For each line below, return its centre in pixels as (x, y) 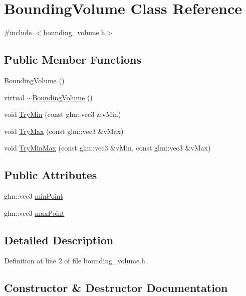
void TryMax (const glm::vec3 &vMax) (64, 131)
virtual (14, 97)
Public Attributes (51, 175)
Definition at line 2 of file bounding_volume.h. (76, 261)
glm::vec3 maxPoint (34, 212)
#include (18, 32)
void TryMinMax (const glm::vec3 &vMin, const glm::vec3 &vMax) (107, 148)
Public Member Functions (73, 59)
